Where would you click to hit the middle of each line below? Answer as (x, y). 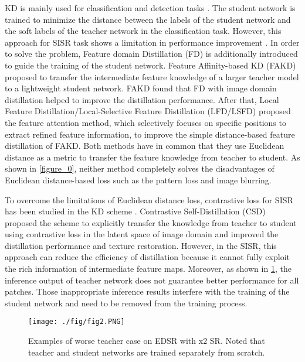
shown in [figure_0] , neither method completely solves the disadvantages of (140, 168)
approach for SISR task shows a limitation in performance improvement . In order (152, 42)
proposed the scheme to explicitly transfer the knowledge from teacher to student (151, 222)
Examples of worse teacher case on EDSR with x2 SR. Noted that (147, 341)
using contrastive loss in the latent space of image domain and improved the (142, 234)
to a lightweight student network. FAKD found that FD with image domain (141, 88)
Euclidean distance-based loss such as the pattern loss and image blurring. (138, 180)
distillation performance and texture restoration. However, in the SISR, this (141, 245)
